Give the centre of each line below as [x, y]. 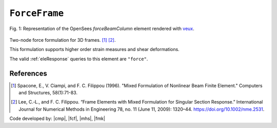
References [28, 73]
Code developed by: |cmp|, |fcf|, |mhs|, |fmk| [57, 119]
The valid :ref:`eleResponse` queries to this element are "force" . [79, 59]
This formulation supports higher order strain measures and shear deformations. [94, 49]
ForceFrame [37, 13]
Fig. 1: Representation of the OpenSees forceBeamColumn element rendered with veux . [102, 29]
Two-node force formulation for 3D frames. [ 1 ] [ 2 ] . [63, 40]
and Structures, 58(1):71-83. [48, 93]
